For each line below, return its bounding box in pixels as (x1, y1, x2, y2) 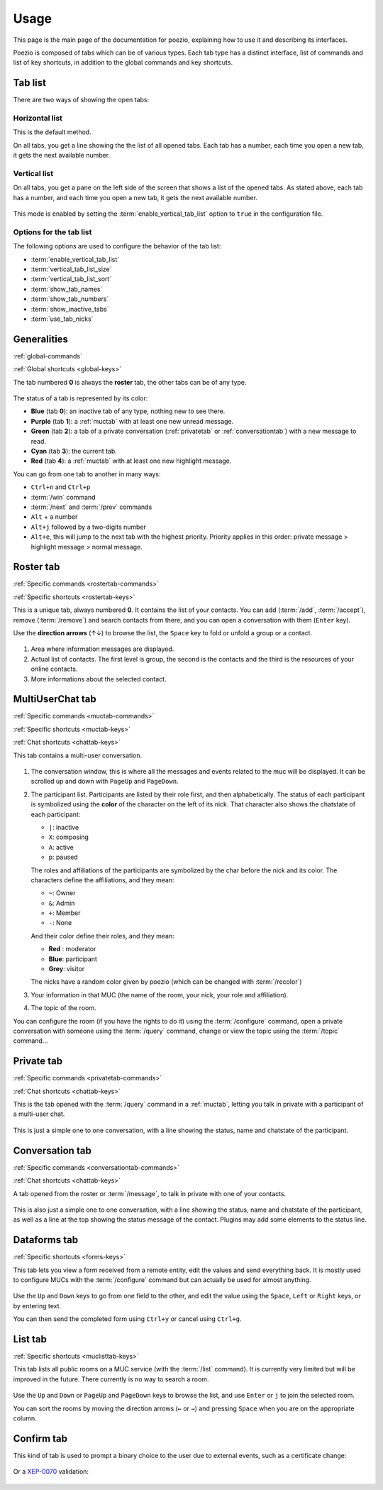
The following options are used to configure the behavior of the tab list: (13, 242, 221, 251)
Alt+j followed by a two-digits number (30, 522, 147, 531)
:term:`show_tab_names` (30, 285, 103, 293)
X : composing (48, 833, 89, 841)
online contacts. (30, 664, 78, 674)
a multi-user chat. (13, 1110, 65, 1118)
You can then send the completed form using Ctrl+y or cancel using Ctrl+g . (13, 1315, 242, 1323)
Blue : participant (48, 955, 97, 963)
